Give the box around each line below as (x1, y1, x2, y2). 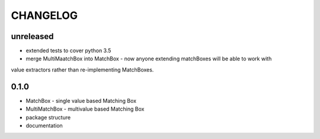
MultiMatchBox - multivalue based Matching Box (25, 105, 145, 112)
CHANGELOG (11, 9, 78, 22)
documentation (25, 122, 63, 129)
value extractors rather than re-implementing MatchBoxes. (11, 66, 154, 73)
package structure (25, 114, 71, 121)
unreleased (11, 31, 54, 41)
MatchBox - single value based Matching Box (25, 97, 136, 104)
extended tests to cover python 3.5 (25, 47, 111, 54)
